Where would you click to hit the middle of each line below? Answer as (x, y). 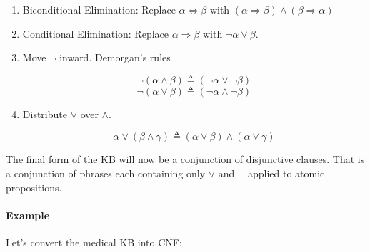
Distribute (45, 114)
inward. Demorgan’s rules (115, 57)
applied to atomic (286, 173)
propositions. (34, 187)
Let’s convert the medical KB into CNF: (94, 242)
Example (28, 215)
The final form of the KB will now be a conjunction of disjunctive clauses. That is (185, 159)
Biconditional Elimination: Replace (99, 9)
